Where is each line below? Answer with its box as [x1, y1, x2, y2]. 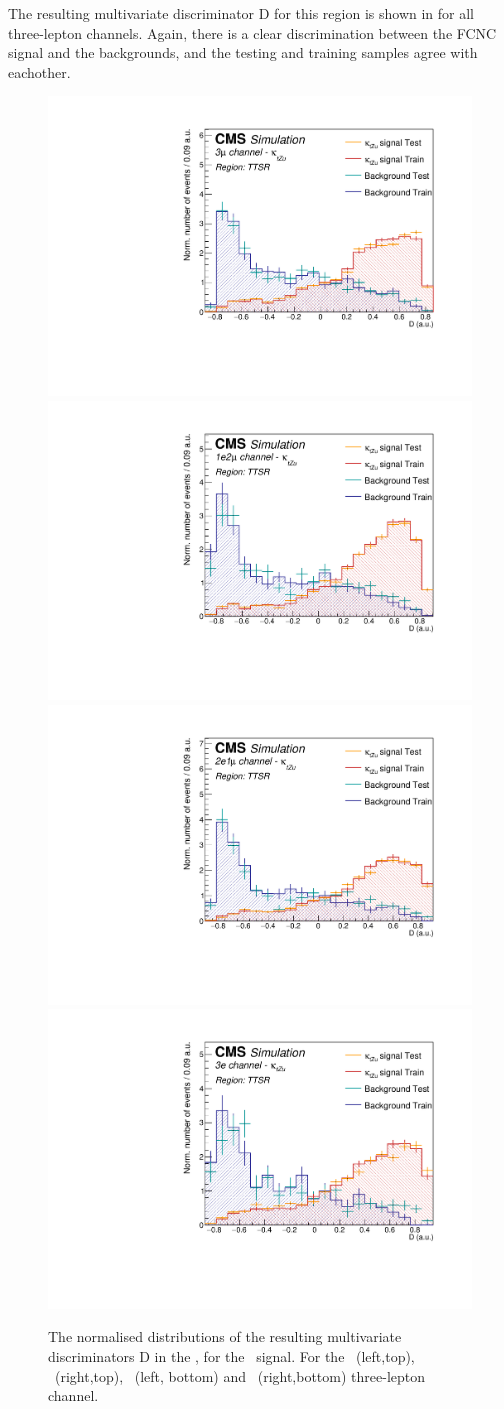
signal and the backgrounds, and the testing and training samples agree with [8, 42, 478, 63]
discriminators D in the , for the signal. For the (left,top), [48, 1345, 415, 1366]
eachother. [8, 61, 71, 82]
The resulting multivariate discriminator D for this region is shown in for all [8, 3, 474, 23]
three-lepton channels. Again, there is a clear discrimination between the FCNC [8, 22, 497, 43]
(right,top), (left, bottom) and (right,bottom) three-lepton [54, 1365, 426, 1386]
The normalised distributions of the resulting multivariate [48, 1326, 402, 1347]
